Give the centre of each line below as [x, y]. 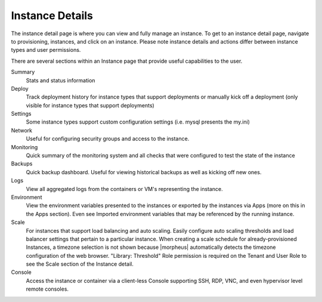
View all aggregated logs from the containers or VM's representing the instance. [124, 189]
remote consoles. [47, 289]
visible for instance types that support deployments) [90, 105]
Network [22, 130]
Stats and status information [61, 80]
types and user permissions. [46, 50]
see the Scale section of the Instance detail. [80, 264]
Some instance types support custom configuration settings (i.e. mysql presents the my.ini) [138, 122]
